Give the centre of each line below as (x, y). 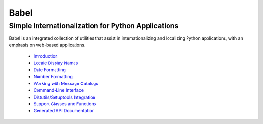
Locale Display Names (56, 63)
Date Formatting (49, 70)
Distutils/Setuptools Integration (65, 97)
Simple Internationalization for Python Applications (94, 26)
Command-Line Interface (59, 90)
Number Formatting (53, 77)
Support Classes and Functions (65, 104)
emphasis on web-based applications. (47, 45)
